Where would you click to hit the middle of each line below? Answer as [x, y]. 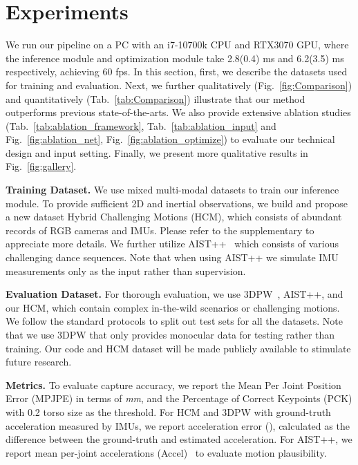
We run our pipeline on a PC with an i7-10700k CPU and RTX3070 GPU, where [177, 45]
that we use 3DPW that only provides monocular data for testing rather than [170, 334]
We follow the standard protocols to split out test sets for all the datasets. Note [174, 321]
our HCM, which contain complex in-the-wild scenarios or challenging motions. [173, 307]
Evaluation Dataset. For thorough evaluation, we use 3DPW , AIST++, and [175, 294]
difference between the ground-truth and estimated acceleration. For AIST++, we [179, 439]
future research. [39, 362]
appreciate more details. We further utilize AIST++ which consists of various [172, 244]
